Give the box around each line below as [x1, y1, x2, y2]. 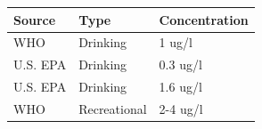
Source [13, 10, 56, 28]
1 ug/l [159, 33, 192, 52]
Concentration [159, 10, 249, 28]
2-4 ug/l [159, 99, 203, 117]
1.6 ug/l [159, 77, 202, 96]
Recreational [78, 99, 147, 117]
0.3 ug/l [159, 55, 202, 74]
